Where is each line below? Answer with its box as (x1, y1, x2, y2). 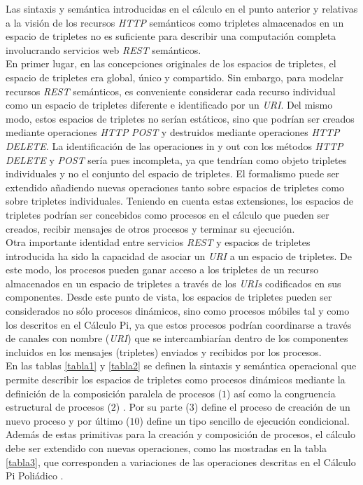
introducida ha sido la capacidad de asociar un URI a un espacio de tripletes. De (6, 248, 352, 263)
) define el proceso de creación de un (194, 399, 350, 414)
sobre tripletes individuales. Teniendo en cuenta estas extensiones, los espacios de (6, 193, 354, 208)
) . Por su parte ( (115, 399, 190, 414)
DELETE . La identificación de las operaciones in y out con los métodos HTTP (6, 138, 343, 153)
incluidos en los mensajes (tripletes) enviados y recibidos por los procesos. (6, 344, 322, 359)
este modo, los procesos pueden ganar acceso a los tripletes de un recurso (6, 262, 319, 277)
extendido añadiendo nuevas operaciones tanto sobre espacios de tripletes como (6, 179, 344, 194)
